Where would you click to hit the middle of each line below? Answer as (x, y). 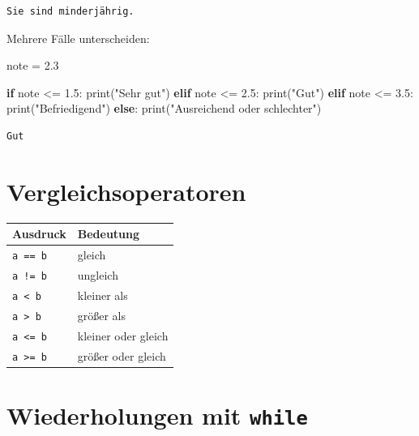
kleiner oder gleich (123, 335)
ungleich (98, 274)
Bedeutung (109, 234)
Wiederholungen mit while (157, 415)
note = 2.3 (33, 65)
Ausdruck (39, 234)
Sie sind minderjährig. (71, 11)
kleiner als (103, 295)
